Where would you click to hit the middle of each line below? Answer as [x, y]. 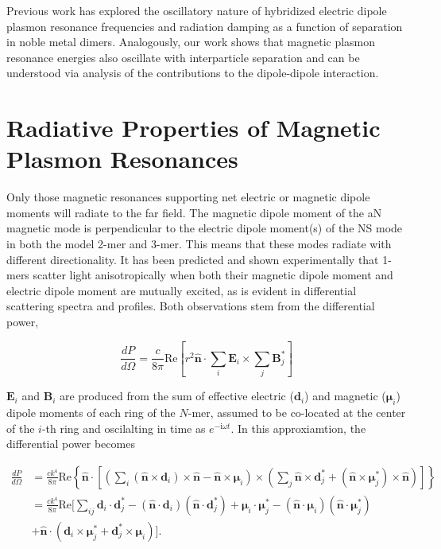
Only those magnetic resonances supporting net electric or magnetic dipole [188, 197]
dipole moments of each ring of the [91, 413]
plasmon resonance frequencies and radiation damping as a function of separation [205, 26]
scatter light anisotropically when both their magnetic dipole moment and [213, 275]
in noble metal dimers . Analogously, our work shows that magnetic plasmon [191, 42]
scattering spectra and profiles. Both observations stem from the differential [191, 306]
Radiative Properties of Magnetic [193, 128]
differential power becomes [71, 444]
